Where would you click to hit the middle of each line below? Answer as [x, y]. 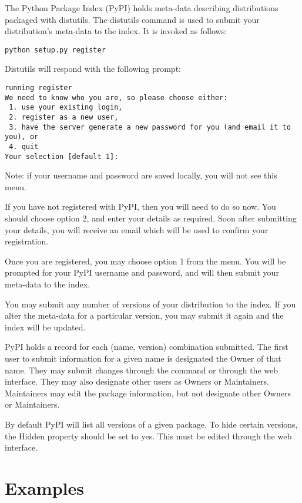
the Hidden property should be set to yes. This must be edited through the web [148, 436]
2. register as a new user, [64, 117]
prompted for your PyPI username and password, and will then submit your [142, 272]
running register [38, 88]
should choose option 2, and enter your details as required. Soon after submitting [151, 218]
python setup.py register [55, 50]
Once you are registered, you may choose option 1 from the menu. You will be [145, 261]
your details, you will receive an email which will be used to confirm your [137, 229]
